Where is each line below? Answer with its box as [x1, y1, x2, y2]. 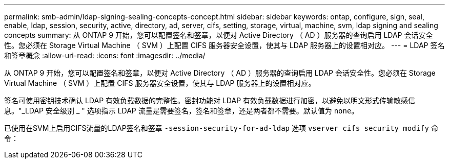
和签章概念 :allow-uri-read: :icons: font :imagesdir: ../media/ [4, 51, 206, 60]
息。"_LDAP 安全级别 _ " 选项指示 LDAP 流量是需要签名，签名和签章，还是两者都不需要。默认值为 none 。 [4, 106, 359, 115]
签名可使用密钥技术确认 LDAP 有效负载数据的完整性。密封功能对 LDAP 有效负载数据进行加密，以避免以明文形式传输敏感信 [4, 96, 416, 105]
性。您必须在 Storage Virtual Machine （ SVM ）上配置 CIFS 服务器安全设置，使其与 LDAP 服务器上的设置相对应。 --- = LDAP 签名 [4, 41, 445, 50]
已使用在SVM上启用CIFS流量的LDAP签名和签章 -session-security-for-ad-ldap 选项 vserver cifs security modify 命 [4, 124, 438, 132]
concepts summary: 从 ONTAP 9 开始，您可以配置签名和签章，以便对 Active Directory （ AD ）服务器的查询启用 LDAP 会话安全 [4, 31, 433, 39]
